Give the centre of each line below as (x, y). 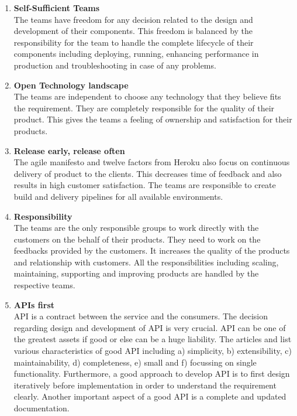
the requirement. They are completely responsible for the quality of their (144, 108)
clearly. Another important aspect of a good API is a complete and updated (150, 396)
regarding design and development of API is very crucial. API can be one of (150, 327)
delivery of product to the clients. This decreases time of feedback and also (148, 173)
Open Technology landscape (71, 85)
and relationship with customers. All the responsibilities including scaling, (146, 262)
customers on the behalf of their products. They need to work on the (137, 239)
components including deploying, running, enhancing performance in (136, 54)
